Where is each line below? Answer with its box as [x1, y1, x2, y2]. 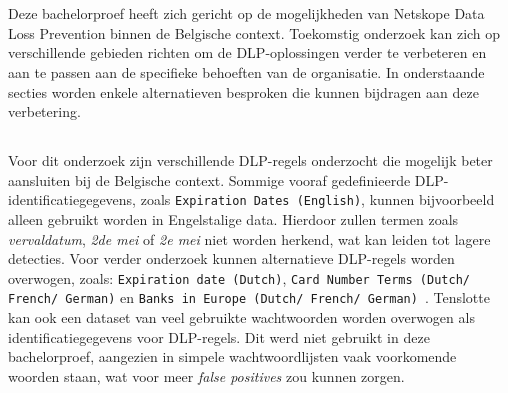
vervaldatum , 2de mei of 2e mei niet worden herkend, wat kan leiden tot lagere [8, 228, 491, 249]
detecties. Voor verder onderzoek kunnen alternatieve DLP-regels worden [8, 248, 455, 269]
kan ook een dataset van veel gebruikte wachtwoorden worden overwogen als [8, 307, 475, 328]
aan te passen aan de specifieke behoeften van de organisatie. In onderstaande [8, 61, 485, 82]
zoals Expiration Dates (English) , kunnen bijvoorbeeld [140, 189, 495, 210]
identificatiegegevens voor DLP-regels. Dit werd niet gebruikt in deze [8, 326, 430, 347]
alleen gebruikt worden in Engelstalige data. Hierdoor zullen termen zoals [8, 208, 459, 229]
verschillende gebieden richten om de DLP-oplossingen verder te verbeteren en [8, 42, 487, 63]
